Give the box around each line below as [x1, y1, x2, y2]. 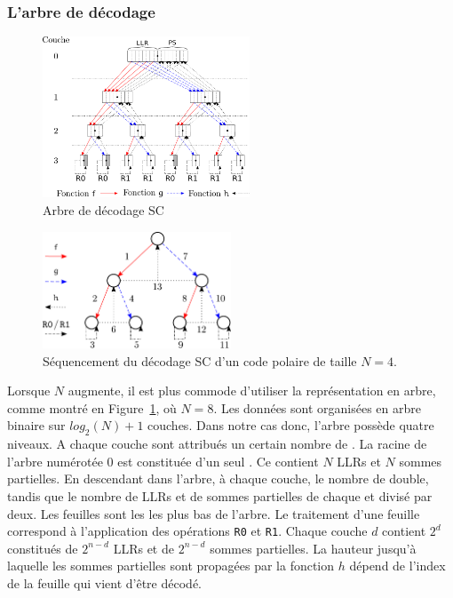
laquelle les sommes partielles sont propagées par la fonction [7, 556, 335, 575]
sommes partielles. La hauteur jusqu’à [210, 538, 417, 557]
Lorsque [7, 381, 51, 400]
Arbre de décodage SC [43, 201, 164, 219]
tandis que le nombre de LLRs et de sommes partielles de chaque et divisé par [7, 486, 433, 505]
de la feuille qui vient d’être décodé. [7, 574, 202, 593]
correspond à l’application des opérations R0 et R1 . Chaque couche [7, 522, 368, 540]
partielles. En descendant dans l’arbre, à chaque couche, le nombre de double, [7, 469, 429, 488]
